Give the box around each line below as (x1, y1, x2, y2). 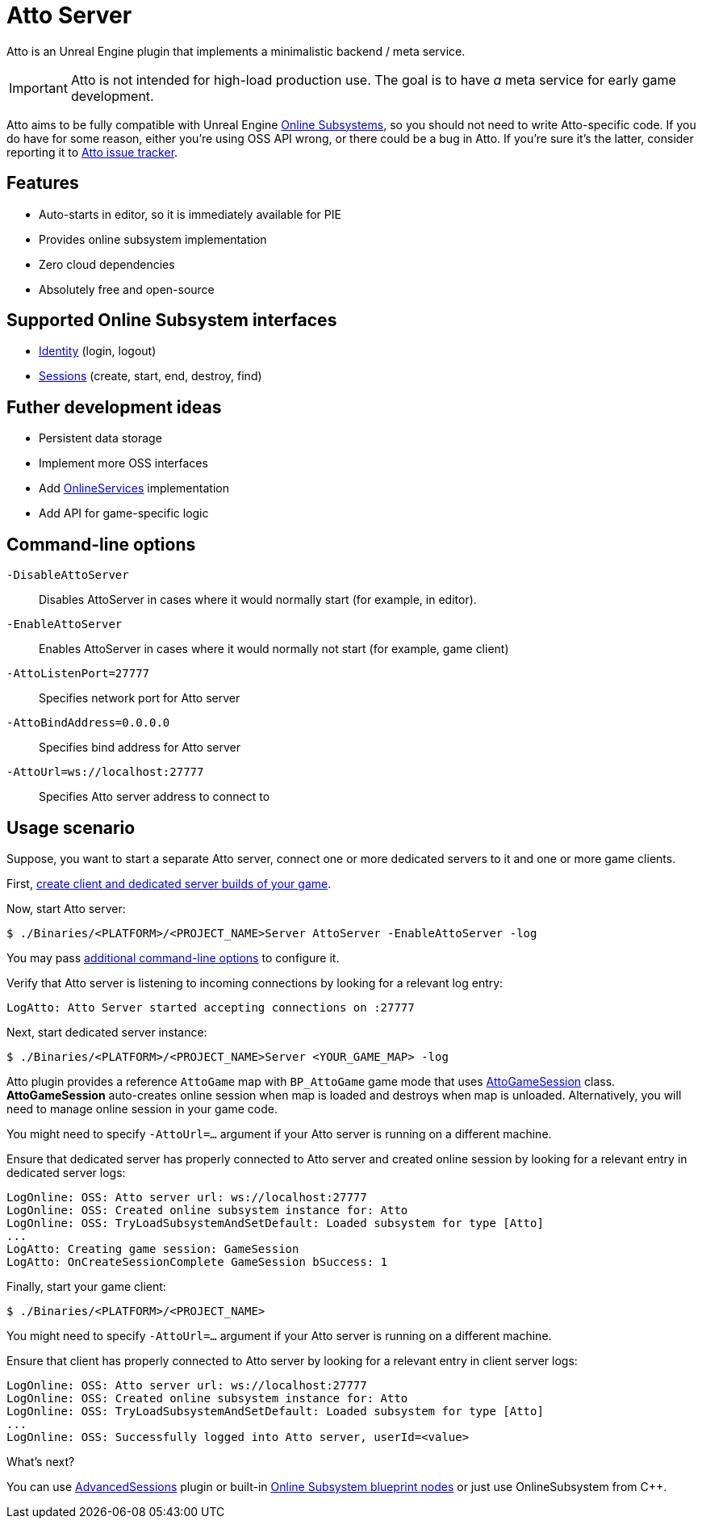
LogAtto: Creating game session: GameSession (6, 1242, 299, 1255)
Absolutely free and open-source (39, 282, 215, 296)
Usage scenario (6, 817, 136, 838)
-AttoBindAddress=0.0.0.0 (6, 716, 170, 730)
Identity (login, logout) (39, 344, 157, 358)
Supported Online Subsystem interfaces (6, 310, 337, 331)
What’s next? (6, 1454, 75, 1468)
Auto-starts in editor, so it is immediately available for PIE (39, 207, 341, 221)
